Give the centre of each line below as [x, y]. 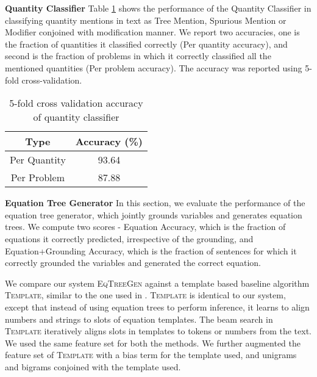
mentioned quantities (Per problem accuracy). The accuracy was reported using [154, 67]
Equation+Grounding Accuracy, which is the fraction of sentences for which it [151, 250]
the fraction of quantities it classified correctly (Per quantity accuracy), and [146, 44]
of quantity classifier [76, 117]
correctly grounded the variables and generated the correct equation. [133, 263]
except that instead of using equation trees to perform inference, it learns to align [157, 307]
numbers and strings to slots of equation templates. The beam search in [139, 319]
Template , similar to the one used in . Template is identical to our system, [145, 295]
